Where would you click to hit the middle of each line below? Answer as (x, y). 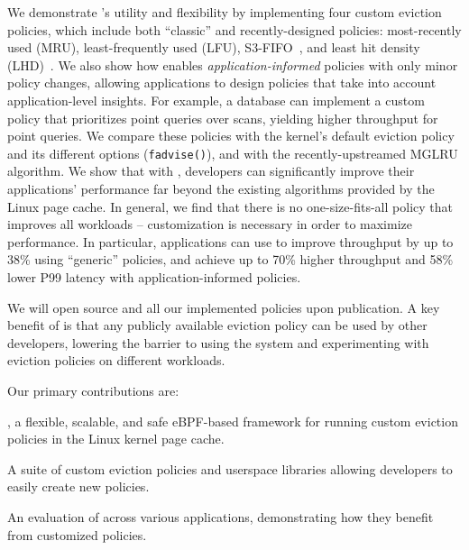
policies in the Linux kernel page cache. (116, 439)
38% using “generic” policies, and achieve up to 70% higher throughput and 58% (230, 259)
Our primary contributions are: (93, 390)
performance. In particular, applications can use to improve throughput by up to (230, 241)
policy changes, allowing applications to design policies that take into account (222, 82)
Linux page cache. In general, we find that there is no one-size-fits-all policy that (230, 206)
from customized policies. (77, 534)
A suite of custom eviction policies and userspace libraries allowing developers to (230, 468)
